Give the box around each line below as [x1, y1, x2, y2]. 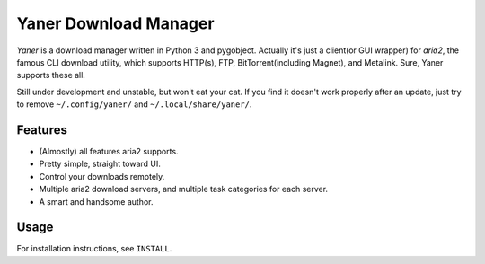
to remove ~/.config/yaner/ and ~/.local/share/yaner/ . [16, 99, 252, 110]
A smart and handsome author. [39, 196, 154, 207]
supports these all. [16, 70, 85, 81]
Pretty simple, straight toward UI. [39, 158, 162, 170]
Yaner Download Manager [16, 13, 215, 33]
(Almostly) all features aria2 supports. [39, 146, 179, 157]
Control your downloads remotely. [39, 171, 165, 181]
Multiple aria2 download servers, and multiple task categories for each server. [39, 184, 328, 195]
